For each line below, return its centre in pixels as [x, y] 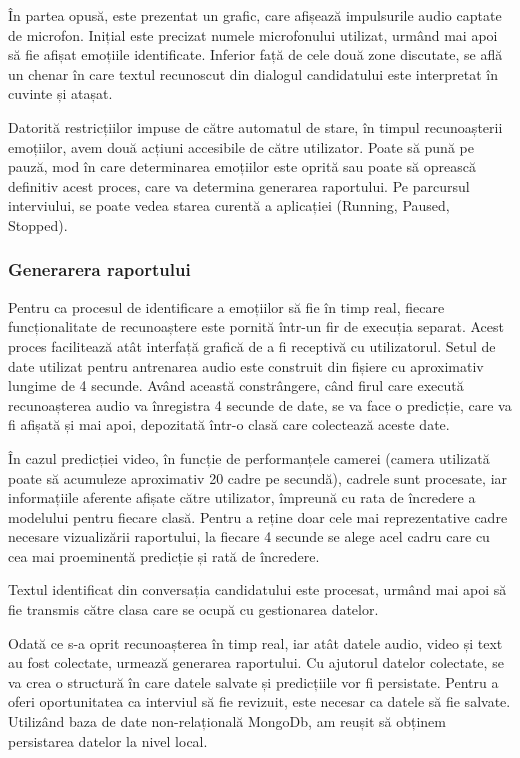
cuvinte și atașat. [60, 93]
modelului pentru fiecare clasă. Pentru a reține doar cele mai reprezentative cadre [258, 516]
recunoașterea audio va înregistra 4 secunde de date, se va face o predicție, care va [260, 404]
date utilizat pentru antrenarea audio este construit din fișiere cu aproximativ [246, 365]
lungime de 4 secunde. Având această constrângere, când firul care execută [236, 385]
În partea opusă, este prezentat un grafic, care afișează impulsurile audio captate [255, 15]
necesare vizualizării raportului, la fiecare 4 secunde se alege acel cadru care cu [249, 536]
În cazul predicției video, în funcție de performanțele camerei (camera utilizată [249, 457]
